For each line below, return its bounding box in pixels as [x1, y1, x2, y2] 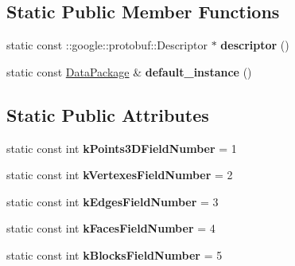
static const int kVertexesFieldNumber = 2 [6, 166, 233, 183]
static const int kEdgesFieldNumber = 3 [6, 193, 219, 209]
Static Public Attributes [6, 102, 209, 127]
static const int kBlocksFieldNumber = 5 [6, 246, 223, 263]
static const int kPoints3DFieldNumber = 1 [6, 139, 237, 156]
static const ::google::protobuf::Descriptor [6, 37, 208, 53]
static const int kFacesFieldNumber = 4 [6, 220, 215, 237]
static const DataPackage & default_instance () [6, 63, 252, 80]
